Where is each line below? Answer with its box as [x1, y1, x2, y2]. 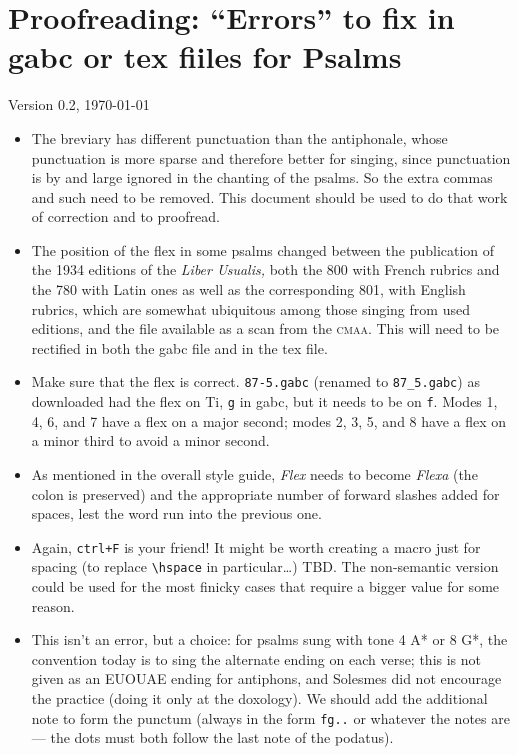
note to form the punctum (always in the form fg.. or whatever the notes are [31, 707, 510, 728]
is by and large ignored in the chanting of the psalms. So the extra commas [31, 167, 493, 188]
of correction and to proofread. [31, 206, 220, 227]
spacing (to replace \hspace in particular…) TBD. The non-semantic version [31, 556, 499, 577]
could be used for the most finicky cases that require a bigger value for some [31, 576, 500, 597]
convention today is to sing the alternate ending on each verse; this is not [31, 648, 482, 669]
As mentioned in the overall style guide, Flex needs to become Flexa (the [31, 463, 478, 484]
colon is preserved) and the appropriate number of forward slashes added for [31, 483, 500, 504]
